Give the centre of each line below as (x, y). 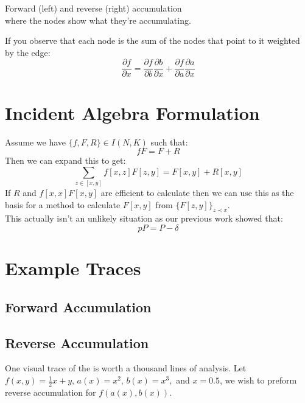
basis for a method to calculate (63, 204)
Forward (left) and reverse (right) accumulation (93, 8)
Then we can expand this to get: (65, 160)
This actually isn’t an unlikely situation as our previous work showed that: (144, 218)
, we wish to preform (258, 380)
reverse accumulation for (51, 392)
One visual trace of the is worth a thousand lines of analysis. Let (126, 368)
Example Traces (73, 268)
